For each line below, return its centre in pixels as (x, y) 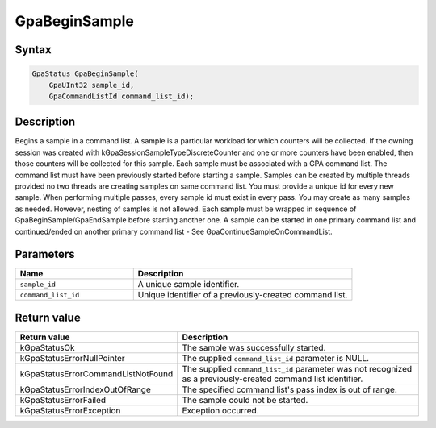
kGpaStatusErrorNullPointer (72, 358)
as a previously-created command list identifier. (272, 379)
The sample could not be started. (245, 400)
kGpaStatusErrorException (70, 410)
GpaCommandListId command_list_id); (121, 96)
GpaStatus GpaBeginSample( (85, 74)
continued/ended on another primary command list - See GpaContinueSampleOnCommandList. (174, 231)
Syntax (33, 50)
